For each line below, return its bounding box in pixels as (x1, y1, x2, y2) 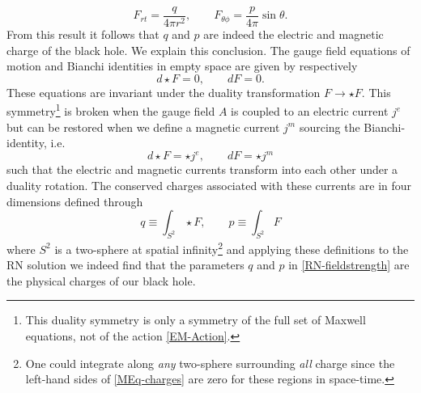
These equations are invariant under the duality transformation (6, 83, 321, 100)
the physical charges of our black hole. (6, 272, 196, 289)
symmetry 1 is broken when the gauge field (6, 100, 215, 120)
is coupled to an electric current (231, 103, 389, 120)
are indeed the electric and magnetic (203, 26, 384, 43)
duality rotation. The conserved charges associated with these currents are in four (6, 176, 412, 193)
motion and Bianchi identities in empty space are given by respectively (6, 57, 358, 74)
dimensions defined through (6, 192, 143, 209)
